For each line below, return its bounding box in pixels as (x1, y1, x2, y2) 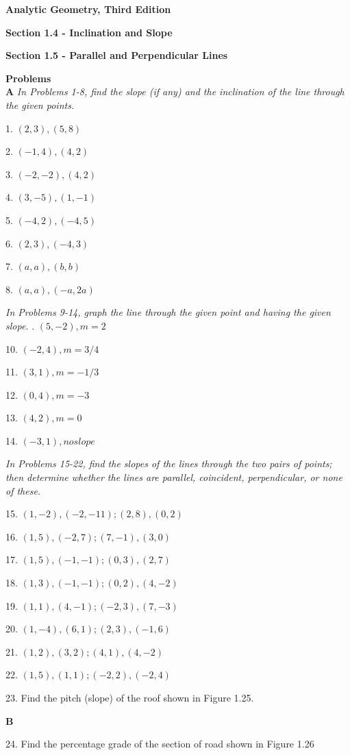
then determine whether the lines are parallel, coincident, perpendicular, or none (5, 470, 342, 484)
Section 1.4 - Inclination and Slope (5, 25, 173, 39)
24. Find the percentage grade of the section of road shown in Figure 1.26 (5, 737, 314, 751)
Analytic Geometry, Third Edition (5, 2, 171, 16)
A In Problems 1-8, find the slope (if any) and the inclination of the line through (5, 84, 345, 99)
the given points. (5, 97, 75, 112)
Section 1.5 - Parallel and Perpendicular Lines (5, 48, 228, 62)
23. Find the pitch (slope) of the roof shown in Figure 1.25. (5, 691, 254, 704)
